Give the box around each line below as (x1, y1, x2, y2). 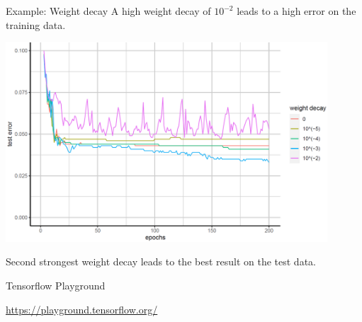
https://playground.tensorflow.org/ (6, 301, 158, 316)
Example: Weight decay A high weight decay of (6, 4, 211, 18)
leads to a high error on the (237, 4, 356, 18)
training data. (6, 17, 66, 32)
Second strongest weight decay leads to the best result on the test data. (6, 254, 316, 269)
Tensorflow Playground (6, 277, 106, 292)
